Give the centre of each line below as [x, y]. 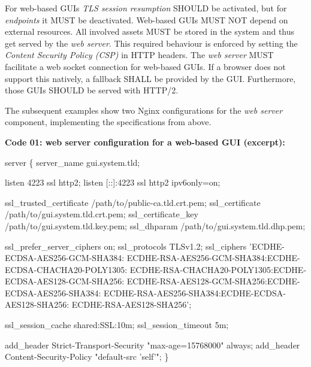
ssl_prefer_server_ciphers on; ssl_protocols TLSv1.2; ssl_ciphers [126, 246]
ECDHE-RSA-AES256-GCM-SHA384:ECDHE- [213, 258]
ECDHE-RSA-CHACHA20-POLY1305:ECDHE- [218, 269]
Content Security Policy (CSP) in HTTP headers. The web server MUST [139, 55]
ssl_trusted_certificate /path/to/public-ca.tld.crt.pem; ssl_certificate [133, 202]
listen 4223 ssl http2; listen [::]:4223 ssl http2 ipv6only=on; [113, 182]
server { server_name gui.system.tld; [73, 162]
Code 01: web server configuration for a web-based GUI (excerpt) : [145, 142]
